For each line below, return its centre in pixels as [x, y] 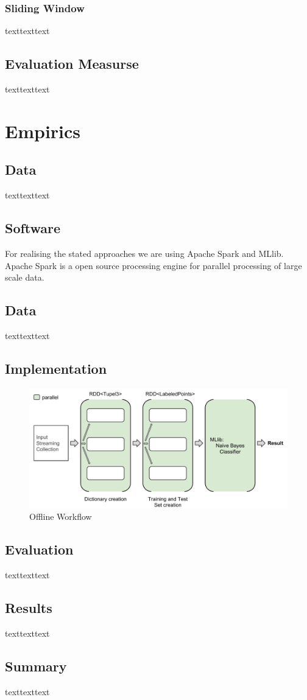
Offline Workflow [61, 516]
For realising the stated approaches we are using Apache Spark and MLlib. [144, 253]
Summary [36, 666]
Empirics [43, 131]
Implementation [56, 368]
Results [29, 608]
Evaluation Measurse [72, 64]
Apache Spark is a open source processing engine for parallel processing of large [153, 265]
